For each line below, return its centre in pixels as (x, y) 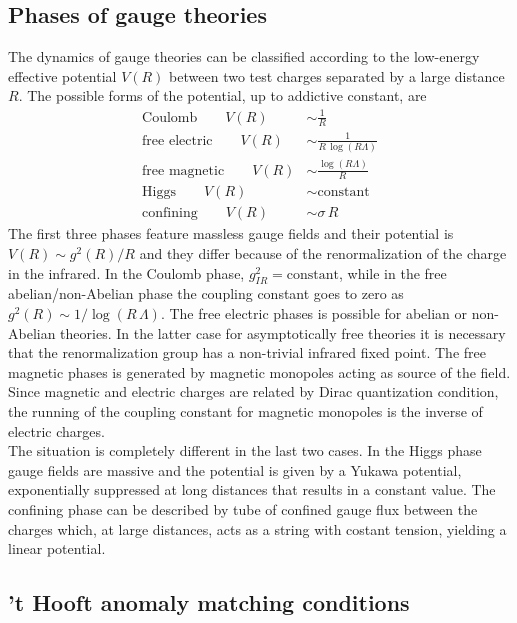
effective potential (62, 75)
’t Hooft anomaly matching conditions (209, 602)
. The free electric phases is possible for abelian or (314, 313)
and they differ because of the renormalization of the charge (323, 253)
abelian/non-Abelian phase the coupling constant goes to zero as (206, 293)
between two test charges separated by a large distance (337, 75)
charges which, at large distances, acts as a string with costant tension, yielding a (257, 528)
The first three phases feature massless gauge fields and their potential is (231, 233)
